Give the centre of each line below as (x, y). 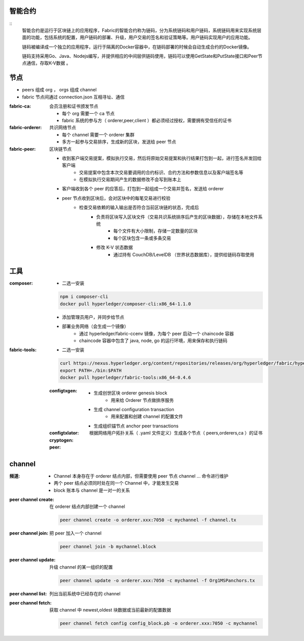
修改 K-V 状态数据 (115, 247)
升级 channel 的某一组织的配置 (81, 567)
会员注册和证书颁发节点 (74, 106)
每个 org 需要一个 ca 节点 (88, 113)
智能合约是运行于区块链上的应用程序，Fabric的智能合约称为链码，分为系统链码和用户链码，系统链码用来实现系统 (140, 30)
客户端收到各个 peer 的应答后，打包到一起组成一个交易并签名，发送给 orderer (143, 189)
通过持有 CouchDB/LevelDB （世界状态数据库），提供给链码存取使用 (184, 254)
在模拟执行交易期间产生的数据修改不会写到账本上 (130, 180)
